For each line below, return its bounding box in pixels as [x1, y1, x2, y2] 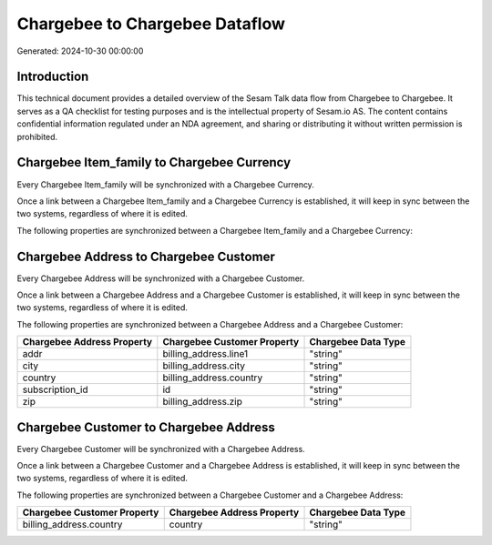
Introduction [16, 69, 89, 85]
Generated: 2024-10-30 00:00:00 [16, 45, 144, 56]
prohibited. [16, 131, 58, 142]
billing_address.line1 [162, 348, 249, 360]
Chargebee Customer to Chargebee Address [16, 419, 275, 435]
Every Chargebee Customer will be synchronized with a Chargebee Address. [16, 443, 305, 454]
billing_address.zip [162, 396, 243, 409]
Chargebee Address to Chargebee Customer [16, 248, 275, 264]
